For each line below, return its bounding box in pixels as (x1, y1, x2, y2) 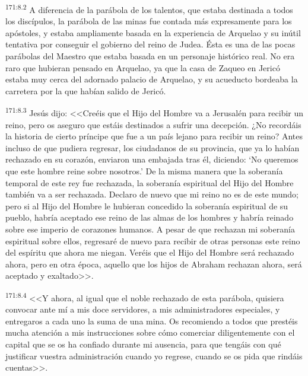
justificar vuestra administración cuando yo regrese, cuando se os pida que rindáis (5, 349, 303, 362)
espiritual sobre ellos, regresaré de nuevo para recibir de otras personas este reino (5, 234, 300, 247)
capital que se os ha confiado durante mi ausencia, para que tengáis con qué (5, 338, 281, 350)
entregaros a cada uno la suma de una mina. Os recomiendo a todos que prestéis (5, 314, 298, 327)
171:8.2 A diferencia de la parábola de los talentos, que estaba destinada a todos (5, 2, 293, 15)
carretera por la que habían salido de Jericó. (5, 84, 166, 97)
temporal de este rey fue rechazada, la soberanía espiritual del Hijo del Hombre (5, 176, 294, 189)
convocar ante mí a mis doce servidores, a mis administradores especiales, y (5, 303, 280, 316)
